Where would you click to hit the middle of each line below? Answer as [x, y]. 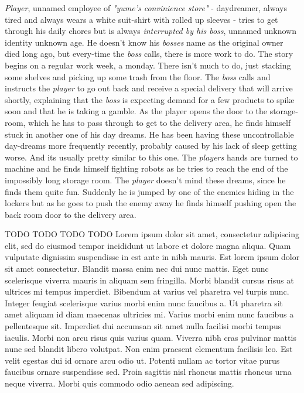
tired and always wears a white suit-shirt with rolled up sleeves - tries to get [141, 19]
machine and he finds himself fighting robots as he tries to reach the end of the [146, 168]
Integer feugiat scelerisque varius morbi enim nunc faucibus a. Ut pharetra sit [144, 303]
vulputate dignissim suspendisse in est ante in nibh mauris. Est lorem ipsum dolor [152, 257]
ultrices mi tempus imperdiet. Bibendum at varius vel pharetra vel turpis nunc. [147, 291]
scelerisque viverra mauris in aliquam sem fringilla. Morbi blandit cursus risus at [149, 280]
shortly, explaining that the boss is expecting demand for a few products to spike [150, 99]
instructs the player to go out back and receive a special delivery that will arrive [149, 88]
